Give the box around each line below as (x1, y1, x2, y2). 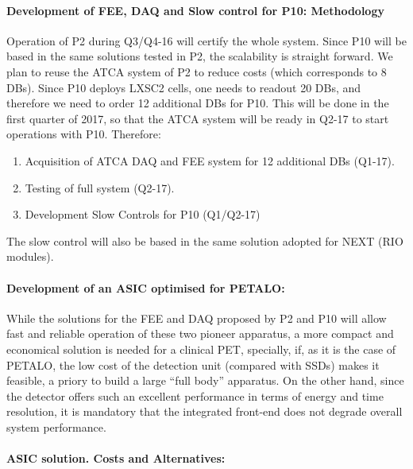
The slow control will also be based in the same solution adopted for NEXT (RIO (6, 232, 403, 249)
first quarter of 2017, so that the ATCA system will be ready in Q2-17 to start (6, 110, 389, 126)
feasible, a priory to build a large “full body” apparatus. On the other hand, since (6, 372, 404, 389)
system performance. (6, 418, 106, 435)
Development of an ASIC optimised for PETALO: (6, 279, 285, 296)
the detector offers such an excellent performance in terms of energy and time (6, 387, 384, 404)
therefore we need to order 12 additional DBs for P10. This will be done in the (6, 95, 389, 111)
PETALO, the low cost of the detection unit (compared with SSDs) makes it (6, 356, 380, 373)
